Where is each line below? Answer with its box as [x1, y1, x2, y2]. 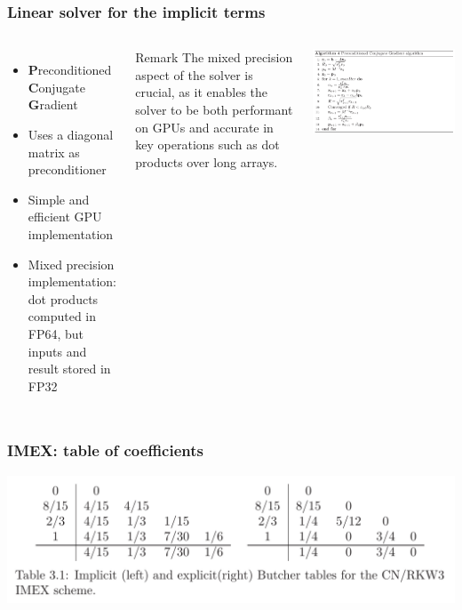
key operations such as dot [135, 135, 280, 154]
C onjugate [28, 77, 85, 96]
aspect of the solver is [135, 65, 253, 84]
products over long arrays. [135, 152, 278, 171]
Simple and [28, 189, 90, 208]
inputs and [28, 341, 87, 360]
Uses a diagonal [28, 125, 114, 143]
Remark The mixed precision [135, 48, 293, 67]
